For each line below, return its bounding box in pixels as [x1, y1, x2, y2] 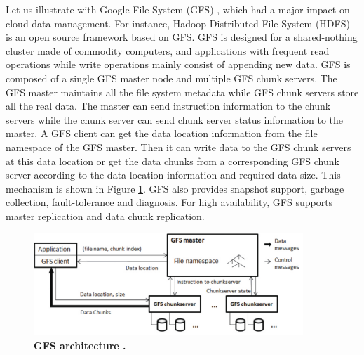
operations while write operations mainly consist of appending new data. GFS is [6, 57, 351, 72]
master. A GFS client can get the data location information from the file [6, 126, 318, 141]
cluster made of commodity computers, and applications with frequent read [6, 43, 330, 58]
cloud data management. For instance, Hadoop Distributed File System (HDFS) [6, 15, 350, 30]
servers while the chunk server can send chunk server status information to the [6, 112, 344, 127]
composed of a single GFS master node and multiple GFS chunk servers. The [6, 70, 337, 85]
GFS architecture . [34, 337, 126, 352]
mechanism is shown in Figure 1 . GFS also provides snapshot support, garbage [6, 181, 344, 195]
